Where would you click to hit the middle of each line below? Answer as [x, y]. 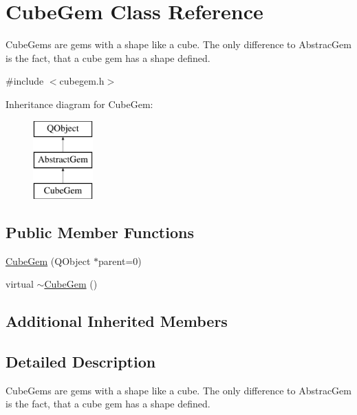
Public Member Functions [100, 232]
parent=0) [120, 260]
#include [25, 81]
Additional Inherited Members [117, 321]
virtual [20, 284]
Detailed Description [81, 362]
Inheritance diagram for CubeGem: [79, 104]
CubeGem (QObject [48, 260]
